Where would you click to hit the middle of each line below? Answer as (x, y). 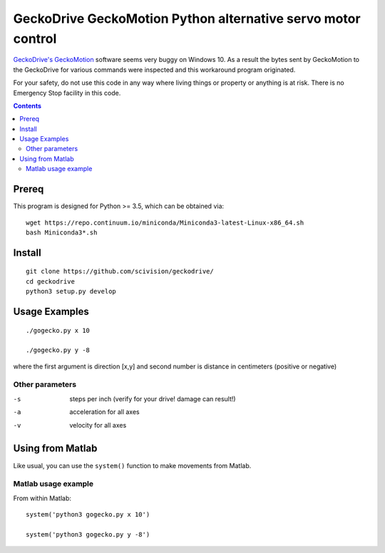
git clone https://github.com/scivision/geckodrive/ (120, 272)
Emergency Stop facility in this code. (67, 93)
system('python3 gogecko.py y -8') (88, 534)
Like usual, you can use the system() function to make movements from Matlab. (132, 465)
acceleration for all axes (104, 412)
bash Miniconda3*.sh (62, 232)
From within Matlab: (42, 498)
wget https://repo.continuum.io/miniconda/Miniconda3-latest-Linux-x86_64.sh (165, 222)
